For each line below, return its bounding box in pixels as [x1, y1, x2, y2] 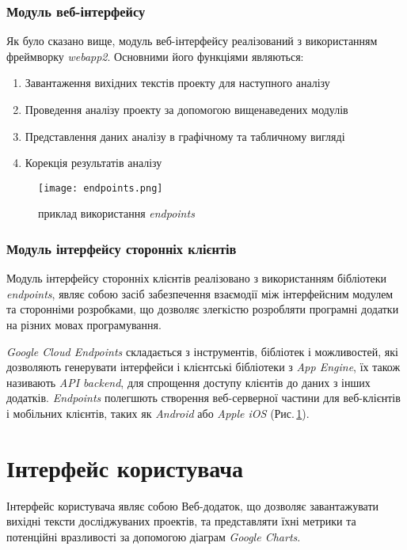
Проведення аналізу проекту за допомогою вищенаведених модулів [25, 101, 348, 117]
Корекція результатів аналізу [25, 154, 162, 171]
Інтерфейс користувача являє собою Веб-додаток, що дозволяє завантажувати [6, 497, 379, 514]
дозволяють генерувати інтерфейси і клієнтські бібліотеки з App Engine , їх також [6, 358, 401, 375]
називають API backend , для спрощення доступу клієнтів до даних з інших [6, 374, 371, 390]
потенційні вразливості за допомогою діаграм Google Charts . [6, 528, 301, 544]
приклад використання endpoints [38, 205, 195, 222]
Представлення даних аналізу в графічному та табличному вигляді [25, 127, 345, 144]
